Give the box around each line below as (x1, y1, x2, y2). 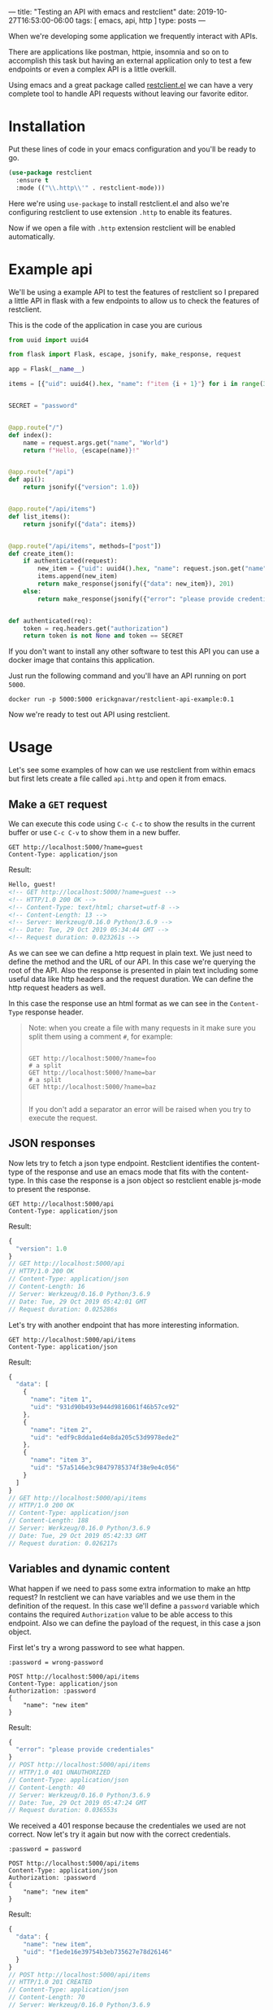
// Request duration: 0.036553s (8, 1806, 118, 1815)
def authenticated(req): (8, 616, 93, 625)
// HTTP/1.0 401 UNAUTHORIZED (8, 1768, 111, 1776)
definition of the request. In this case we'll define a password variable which (8, 1601, 260, 1610)
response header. (24, 1007, 84, 1017)
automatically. (8, 231, 55, 241)
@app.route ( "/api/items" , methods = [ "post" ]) (8, 541, 162, 550)
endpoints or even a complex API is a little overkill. (8, 64, 177, 74)
